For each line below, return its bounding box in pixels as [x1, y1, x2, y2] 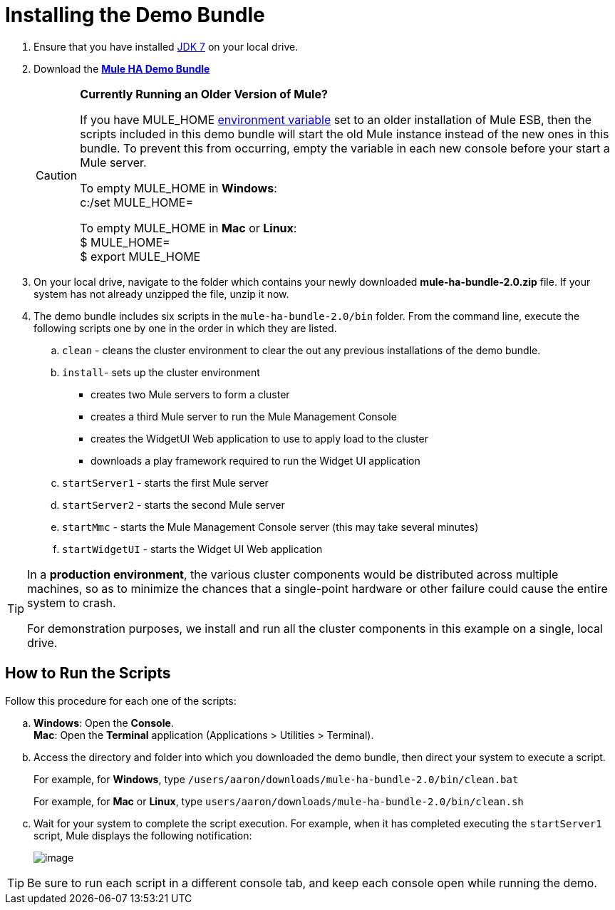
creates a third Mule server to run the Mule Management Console [91, 410, 397, 423]
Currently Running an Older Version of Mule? [80, 86, 328, 101]
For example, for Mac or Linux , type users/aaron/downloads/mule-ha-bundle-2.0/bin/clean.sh [33, 795, 524, 807]
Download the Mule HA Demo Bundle [33, 62, 210, 75]
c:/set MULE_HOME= [80, 195, 193, 210]
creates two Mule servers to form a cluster [91, 388, 290, 400]
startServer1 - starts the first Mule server [62, 476, 269, 489]
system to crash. [27, 595, 116, 610]
